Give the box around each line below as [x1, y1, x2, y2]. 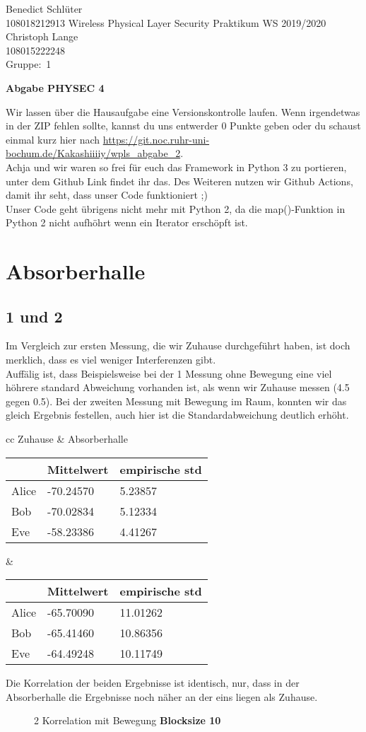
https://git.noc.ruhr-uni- [102, 132, 210, 146]
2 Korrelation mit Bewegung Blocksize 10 [34, 713, 221, 728]
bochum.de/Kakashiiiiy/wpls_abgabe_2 [6, 146, 181, 161]
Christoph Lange [6, 29, 78, 44]
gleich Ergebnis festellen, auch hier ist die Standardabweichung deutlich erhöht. [6, 407, 349, 422]
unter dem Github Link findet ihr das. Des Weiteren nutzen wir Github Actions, [6, 173, 353, 188]
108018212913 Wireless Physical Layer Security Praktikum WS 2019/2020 [6, 15, 326, 30]
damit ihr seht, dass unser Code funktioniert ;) [6, 187, 208, 202]
